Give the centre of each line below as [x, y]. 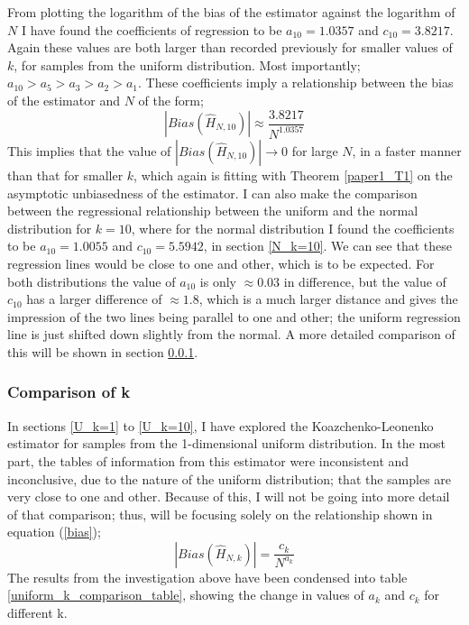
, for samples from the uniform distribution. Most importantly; [187, 64]
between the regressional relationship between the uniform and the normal [213, 211]
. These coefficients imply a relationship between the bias [295, 83]
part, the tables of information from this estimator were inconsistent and [208, 460]
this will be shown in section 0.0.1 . [103, 351]
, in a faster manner [407, 150]
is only [218, 281]
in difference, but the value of [365, 281]
